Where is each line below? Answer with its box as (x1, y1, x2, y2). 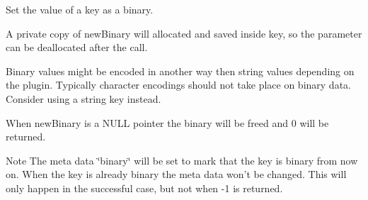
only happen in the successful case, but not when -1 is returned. (6, 180, 283, 195)
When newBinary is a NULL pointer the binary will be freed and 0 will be (6, 115, 329, 130)
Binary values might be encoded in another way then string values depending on (6, 63, 355, 78)
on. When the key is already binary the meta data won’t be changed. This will (6, 167, 347, 182)
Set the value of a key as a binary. (6, 2, 154, 16)
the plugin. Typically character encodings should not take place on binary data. (6, 77, 351, 92)
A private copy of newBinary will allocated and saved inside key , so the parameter (6, 26, 362, 40)
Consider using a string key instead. (6, 91, 161, 106)
